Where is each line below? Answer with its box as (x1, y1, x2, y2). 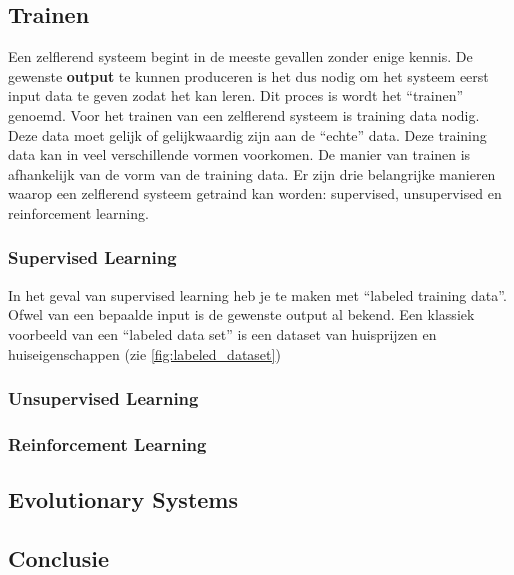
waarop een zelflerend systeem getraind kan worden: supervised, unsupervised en (8, 183, 502, 204)
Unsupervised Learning (8, 386, 199, 411)
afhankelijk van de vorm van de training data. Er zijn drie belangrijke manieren (8, 163, 496, 184)
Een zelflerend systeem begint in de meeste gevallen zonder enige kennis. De (8, 46, 473, 67)
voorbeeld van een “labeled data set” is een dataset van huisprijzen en (8, 323, 437, 344)
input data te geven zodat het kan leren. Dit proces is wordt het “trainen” (8, 85, 464, 106)
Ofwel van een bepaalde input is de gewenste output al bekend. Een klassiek (8, 304, 475, 325)
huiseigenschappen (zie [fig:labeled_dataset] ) (8, 343, 281, 364)
